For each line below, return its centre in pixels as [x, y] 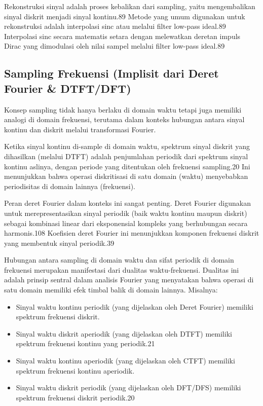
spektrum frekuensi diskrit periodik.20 [75, 397]
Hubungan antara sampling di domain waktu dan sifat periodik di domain [119, 260]
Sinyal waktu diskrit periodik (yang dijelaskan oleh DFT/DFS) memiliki [128, 387]
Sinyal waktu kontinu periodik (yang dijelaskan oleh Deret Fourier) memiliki [135, 306]
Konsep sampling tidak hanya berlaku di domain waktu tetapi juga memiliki [123, 109]
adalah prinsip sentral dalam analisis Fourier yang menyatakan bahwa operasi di [129, 280]
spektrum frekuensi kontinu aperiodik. [75, 370]
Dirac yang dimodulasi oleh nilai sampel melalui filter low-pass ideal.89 [115, 46]
